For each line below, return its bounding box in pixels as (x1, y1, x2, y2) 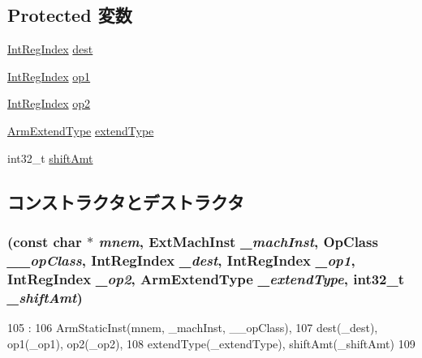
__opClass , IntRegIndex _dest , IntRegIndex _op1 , (7, 249, 355, 270)
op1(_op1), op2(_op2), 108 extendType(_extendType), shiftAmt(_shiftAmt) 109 (7, 335, 416, 352)
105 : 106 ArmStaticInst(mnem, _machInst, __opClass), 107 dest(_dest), (7, 318, 378, 335)
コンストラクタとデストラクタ (7, 189, 244, 214)
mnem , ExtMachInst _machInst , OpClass (98, 231, 378, 251)
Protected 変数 (7, 2, 132, 28)
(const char (7, 231, 82, 251)
